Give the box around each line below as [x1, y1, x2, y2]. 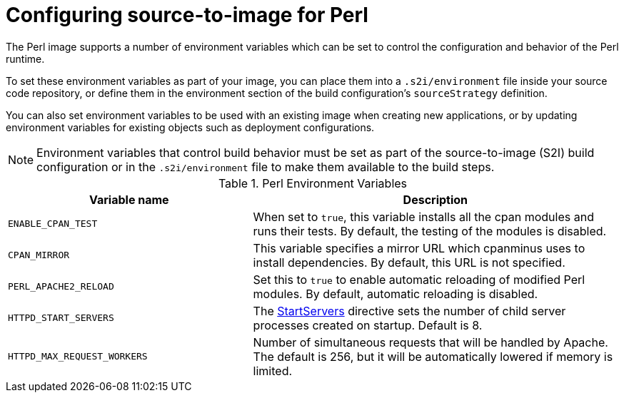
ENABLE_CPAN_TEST [8, 218, 98, 230]
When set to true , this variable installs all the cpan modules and [253, 209, 594, 224]
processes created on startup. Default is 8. [253, 317, 483, 332]
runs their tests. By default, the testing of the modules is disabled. [253, 223, 607, 238]
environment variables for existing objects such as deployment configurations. [6, 121, 375, 133]
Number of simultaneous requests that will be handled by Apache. [253, 335, 608, 349]
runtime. [6, 52, 45, 65]
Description [403, 192, 468, 207]
